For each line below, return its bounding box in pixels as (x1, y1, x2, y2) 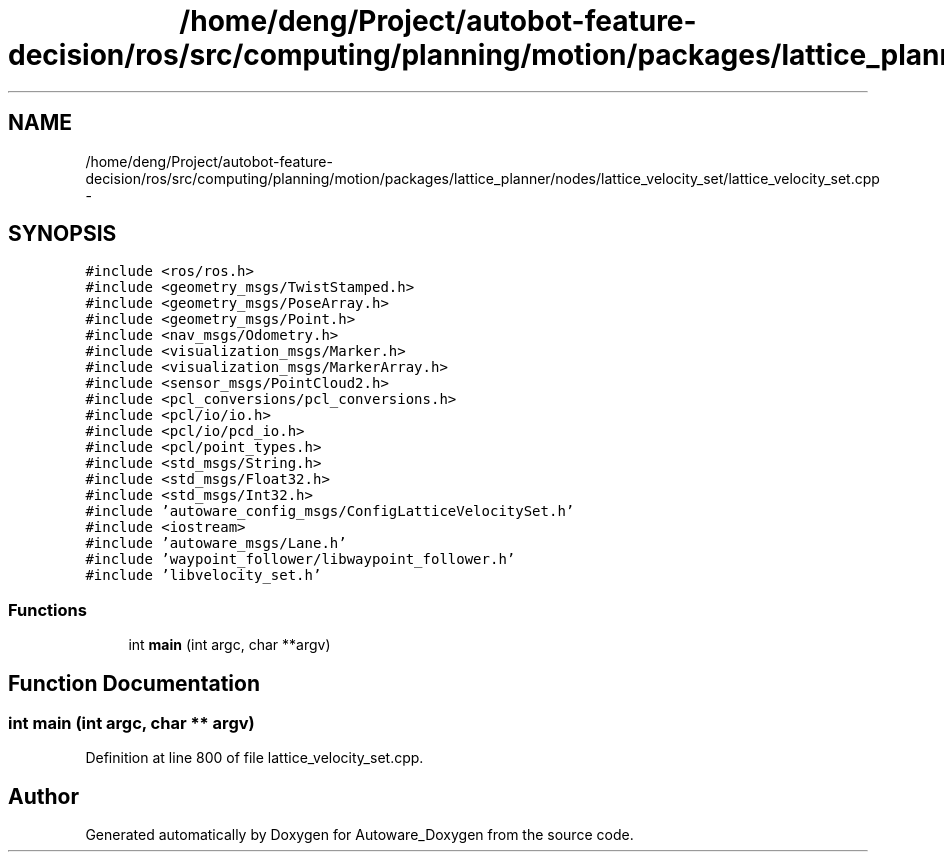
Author (8, 783, 79, 809)
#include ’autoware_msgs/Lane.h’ (85, 535, 347, 552)
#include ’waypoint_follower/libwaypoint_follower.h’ (85, 551, 516, 568)
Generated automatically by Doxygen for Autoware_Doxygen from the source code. (85, 826, 634, 844)
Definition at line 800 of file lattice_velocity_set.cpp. (85, 749, 424, 767)
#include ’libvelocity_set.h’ (85, 567, 322, 584)
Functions (8, 599, 87, 620)
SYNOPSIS (8, 221, 117, 247)
